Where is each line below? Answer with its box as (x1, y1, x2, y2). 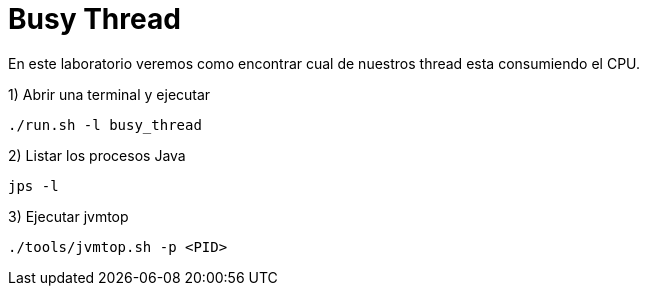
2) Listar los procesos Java (8, 146, 186, 164)
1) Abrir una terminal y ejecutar (8, 85, 211, 103)
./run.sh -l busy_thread (8, 116, 202, 133)
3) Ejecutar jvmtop (8, 207, 129, 225)
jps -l (8, 177, 59, 194)
